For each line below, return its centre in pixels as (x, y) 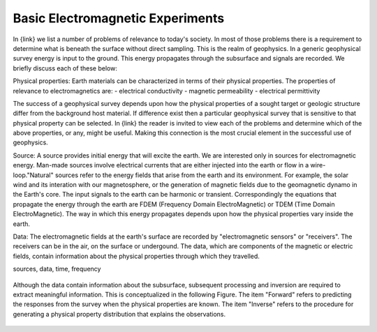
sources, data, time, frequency (57, 269)
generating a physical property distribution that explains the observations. (119, 314)
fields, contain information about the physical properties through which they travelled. (136, 256)
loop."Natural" (33, 175)
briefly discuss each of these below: (65, 68)
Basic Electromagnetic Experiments (119, 18)
